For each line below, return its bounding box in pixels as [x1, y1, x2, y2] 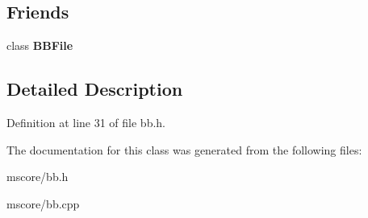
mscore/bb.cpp [6, 195, 80, 212]
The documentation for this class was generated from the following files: [6, 141, 362, 158]
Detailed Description [6, 76, 183, 101]
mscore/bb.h [6, 168, 69, 185]
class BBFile [6, 37, 73, 54]
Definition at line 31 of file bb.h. [6, 114, 166, 130]
